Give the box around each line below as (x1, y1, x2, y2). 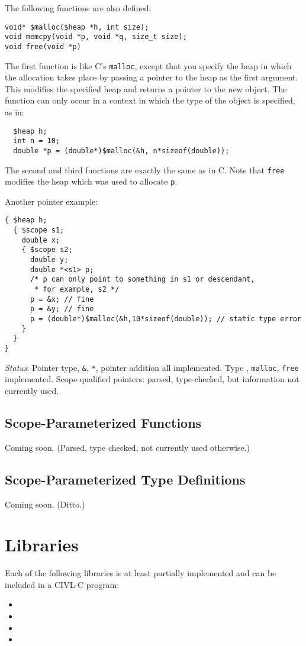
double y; (30, 256, 69, 264)
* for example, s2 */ (34, 285, 120, 294)
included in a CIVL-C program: (5, 578, 120, 590)
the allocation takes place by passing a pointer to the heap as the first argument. (5, 71, 298, 83)
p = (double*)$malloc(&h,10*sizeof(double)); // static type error (30, 315, 302, 324)
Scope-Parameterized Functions (5, 413, 202, 431)
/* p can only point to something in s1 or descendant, (30, 275, 255, 284)
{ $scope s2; (21, 246, 73, 254)
